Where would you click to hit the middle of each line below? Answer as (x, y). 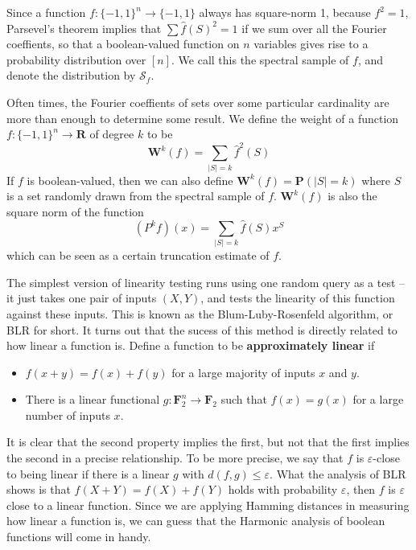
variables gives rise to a (311, 44)
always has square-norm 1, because (285, 12)
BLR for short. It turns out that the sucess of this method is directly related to (202, 329)
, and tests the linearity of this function (298, 298)
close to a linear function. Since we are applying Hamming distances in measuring (208, 505)
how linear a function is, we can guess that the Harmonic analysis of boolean (196, 521)
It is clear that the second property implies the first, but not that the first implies (208, 442)
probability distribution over (76, 59)
